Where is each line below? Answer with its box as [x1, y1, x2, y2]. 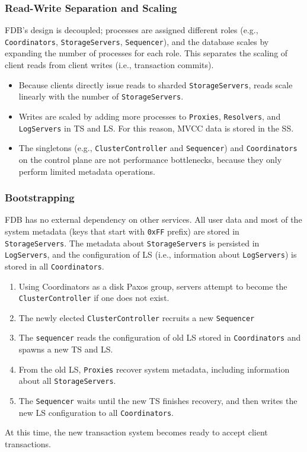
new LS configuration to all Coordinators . [18, 406, 174, 418]
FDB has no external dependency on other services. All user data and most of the [5, 213, 302, 226]
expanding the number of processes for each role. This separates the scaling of [5, 47, 288, 59]
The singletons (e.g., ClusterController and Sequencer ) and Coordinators [18, 142, 298, 154]
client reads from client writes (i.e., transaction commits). [5, 59, 214, 71]
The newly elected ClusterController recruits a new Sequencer [18, 311, 255, 323]
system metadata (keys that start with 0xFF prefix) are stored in [5, 225, 239, 237]
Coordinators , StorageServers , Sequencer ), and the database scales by [5, 35, 269, 47]
